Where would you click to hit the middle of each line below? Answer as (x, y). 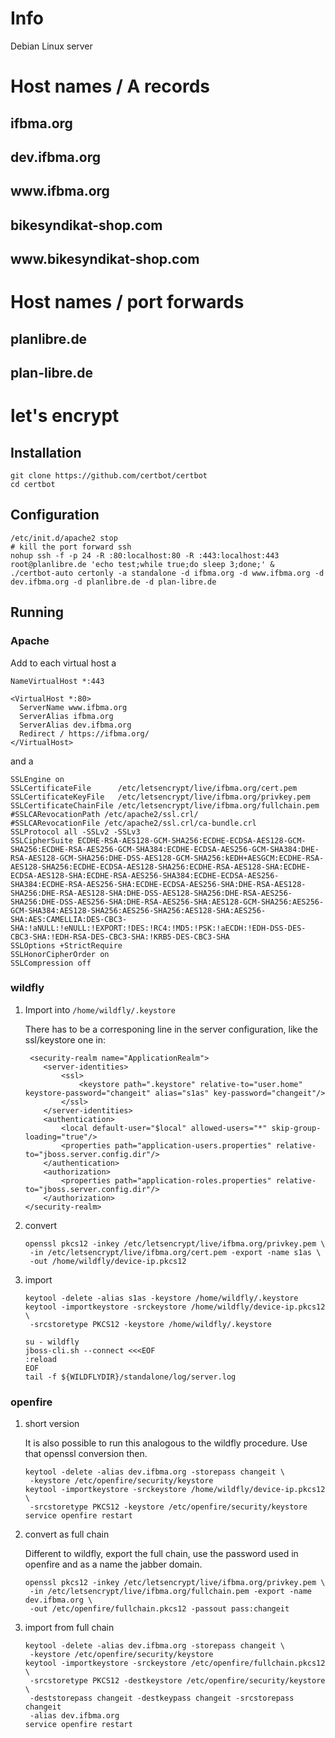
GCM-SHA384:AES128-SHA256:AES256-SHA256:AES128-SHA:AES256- (138, 910)
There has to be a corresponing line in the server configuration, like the (171, 1029)
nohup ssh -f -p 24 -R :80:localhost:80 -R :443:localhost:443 (145, 555)
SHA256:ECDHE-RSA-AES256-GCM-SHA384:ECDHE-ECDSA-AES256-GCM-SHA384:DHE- (165, 849)
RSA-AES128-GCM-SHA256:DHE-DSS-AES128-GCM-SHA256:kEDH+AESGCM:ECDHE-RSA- (167, 858)
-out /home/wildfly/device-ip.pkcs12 (108, 1261)
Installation (46, 452)
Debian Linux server (51, 46)
